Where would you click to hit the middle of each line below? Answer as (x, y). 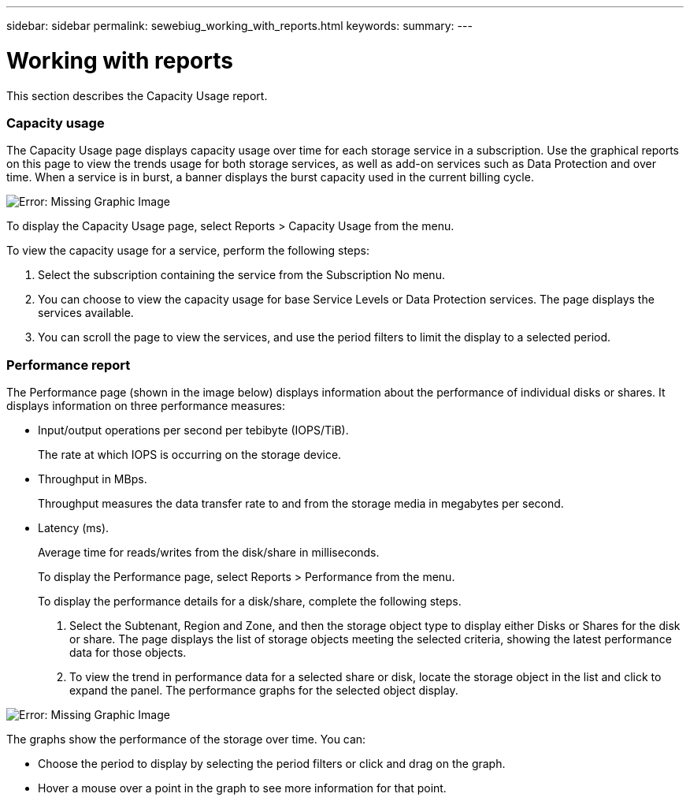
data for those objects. (128, 652)
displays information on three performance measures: (146, 406)
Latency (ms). (74, 528)
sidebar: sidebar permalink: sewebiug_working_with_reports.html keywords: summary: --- (239, 26)
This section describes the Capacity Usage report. (137, 95)
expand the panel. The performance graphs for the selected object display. (264, 690)
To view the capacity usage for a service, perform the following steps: (188, 251)
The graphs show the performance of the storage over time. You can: (186, 739)
